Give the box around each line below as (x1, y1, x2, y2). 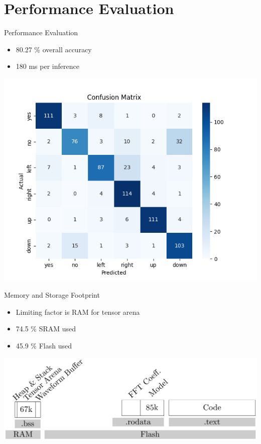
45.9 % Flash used (16, 340, 72, 351)
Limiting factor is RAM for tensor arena (16, 306, 140, 317)
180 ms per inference (16, 61, 79, 71)
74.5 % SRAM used (16, 323, 76, 334)
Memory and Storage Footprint (4, 290, 100, 300)
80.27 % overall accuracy (16, 44, 92, 54)
